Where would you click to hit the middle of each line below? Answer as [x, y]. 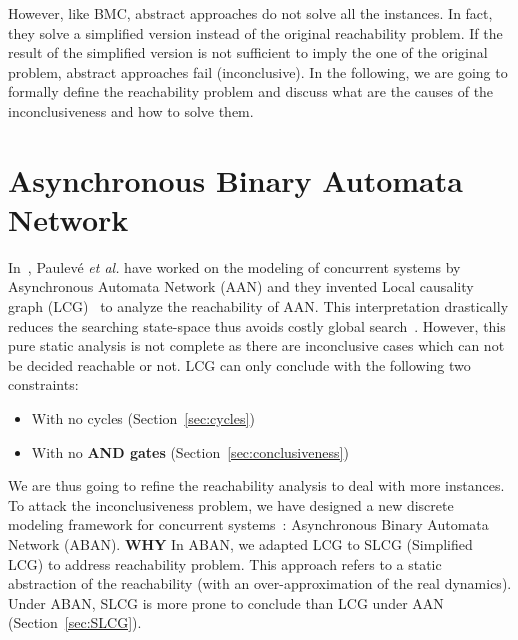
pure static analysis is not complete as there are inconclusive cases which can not [256, 345]
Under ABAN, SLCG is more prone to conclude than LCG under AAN [226, 602]
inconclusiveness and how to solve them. [131, 110]
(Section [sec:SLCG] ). [75, 622]
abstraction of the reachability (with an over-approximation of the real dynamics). [260, 583]
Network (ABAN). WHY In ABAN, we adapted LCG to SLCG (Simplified [240, 544]
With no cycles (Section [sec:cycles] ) [143, 418]
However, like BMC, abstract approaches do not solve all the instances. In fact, [250, 13]
